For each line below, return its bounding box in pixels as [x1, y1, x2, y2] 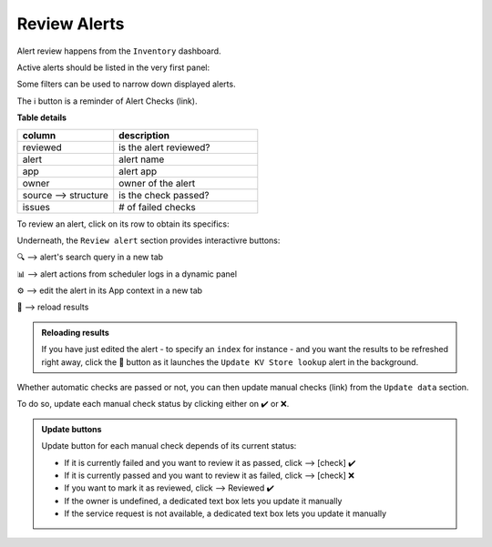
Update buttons [41, 423, 102, 434]
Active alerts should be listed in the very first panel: [16, 62, 210, 73]
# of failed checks [118, 200, 196, 213]
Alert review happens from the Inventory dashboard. [16, 46, 222, 56]
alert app [118, 165, 158, 177]
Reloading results [41, 327, 109, 338]
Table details [16, 112, 67, 123]
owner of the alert [118, 177, 196, 189]
